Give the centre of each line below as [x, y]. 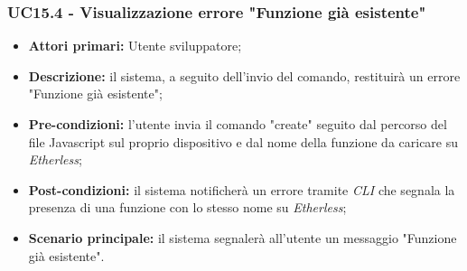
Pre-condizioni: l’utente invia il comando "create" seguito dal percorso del [238, 124]
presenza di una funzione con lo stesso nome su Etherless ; [187, 207]
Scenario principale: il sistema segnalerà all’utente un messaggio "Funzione [243, 237]
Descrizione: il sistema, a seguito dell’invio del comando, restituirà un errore [244, 75]
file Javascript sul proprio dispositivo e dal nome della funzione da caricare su [243, 141]
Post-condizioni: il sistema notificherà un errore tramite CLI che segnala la [242, 189]
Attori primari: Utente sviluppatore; [135, 46]
